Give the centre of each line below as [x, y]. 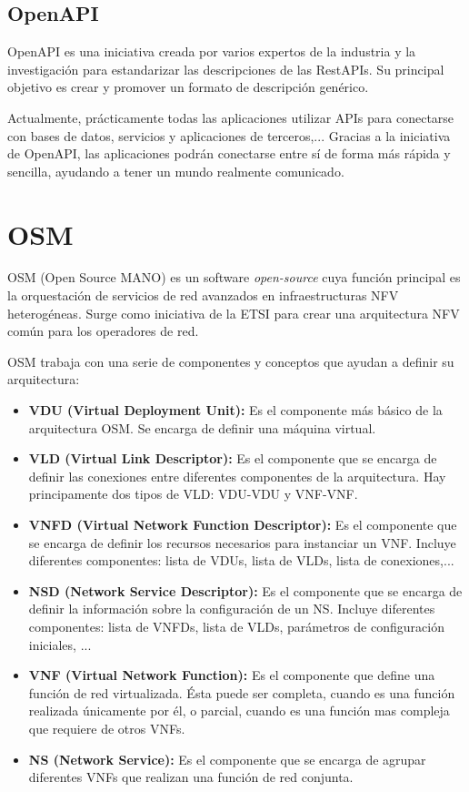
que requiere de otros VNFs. [107, 728]
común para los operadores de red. [103, 331]
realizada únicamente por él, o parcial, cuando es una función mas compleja [239, 711]
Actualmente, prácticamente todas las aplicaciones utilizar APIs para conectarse [231, 117]
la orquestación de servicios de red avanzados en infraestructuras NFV [203, 295]
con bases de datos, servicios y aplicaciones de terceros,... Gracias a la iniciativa [229, 135]
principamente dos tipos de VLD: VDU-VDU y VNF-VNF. [193, 494]
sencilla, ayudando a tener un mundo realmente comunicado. [176, 171]
